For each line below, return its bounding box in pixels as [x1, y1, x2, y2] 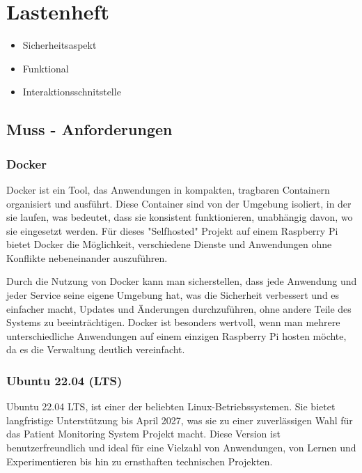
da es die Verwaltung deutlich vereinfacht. [6, 342, 185, 357]
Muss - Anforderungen [6, 118, 173, 140]
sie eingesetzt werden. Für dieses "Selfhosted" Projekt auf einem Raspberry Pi [6, 223, 338, 238]
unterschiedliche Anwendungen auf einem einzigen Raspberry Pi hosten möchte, [6, 328, 347, 343]
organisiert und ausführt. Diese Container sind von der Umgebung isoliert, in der [6, 196, 352, 210]
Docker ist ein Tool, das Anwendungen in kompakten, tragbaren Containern [6, 182, 330, 196]
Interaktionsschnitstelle [22, 84, 121, 99]
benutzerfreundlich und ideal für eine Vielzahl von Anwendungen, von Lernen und [6, 440, 356, 455]
